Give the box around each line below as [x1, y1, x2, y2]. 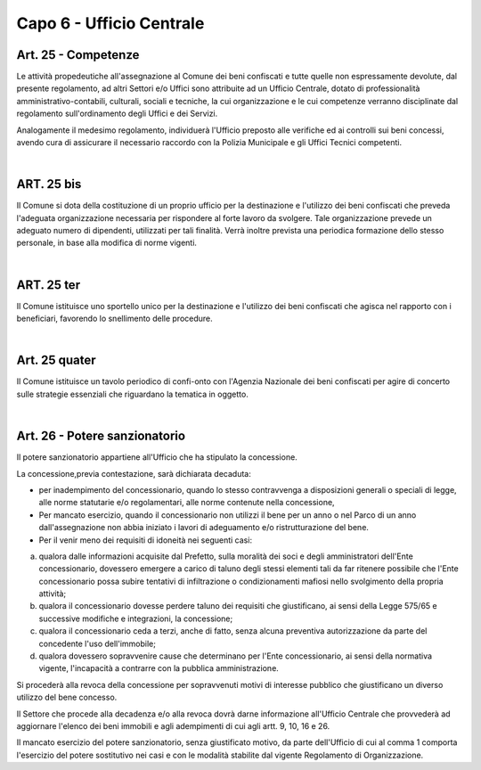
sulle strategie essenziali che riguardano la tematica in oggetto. [16, 389, 249, 399]
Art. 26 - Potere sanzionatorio [16, 429, 186, 444]
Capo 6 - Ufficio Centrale [16, 13, 205, 33]
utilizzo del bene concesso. [16, 692, 118, 703]
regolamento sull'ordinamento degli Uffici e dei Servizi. [16, 108, 218, 119]
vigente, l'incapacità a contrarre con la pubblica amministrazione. [38, 663, 280, 674]
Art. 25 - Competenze [16, 47, 140, 62]
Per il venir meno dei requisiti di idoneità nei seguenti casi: [38, 535, 253, 545]
